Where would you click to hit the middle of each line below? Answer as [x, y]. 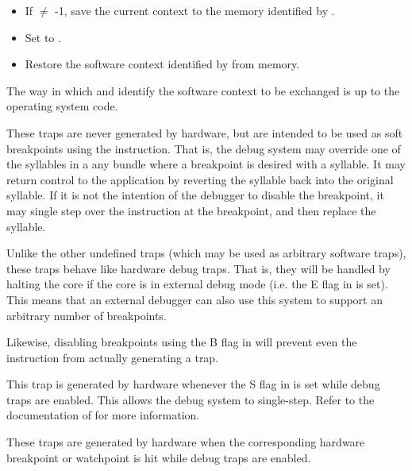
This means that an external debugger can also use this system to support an [194, 299]
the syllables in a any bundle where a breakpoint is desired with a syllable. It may [206, 164]
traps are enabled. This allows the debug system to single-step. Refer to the [191, 399]
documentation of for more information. [103, 415]
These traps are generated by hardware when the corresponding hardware [186, 442]
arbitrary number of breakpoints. [87, 315]
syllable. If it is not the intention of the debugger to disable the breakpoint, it [195, 195]
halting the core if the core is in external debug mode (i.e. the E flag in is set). [197, 284]
